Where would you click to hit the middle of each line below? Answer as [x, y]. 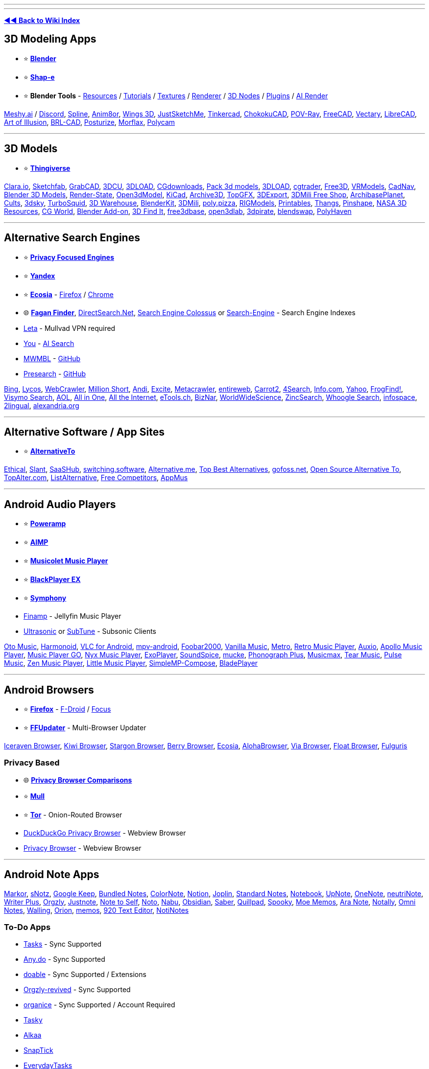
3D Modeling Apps [50, 39]
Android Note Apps [52, 875]
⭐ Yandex [39, 276]
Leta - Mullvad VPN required [70, 328]
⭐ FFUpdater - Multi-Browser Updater [85, 728]
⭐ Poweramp [45, 524]
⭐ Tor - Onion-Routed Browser [73, 814]
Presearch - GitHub [55, 373]
